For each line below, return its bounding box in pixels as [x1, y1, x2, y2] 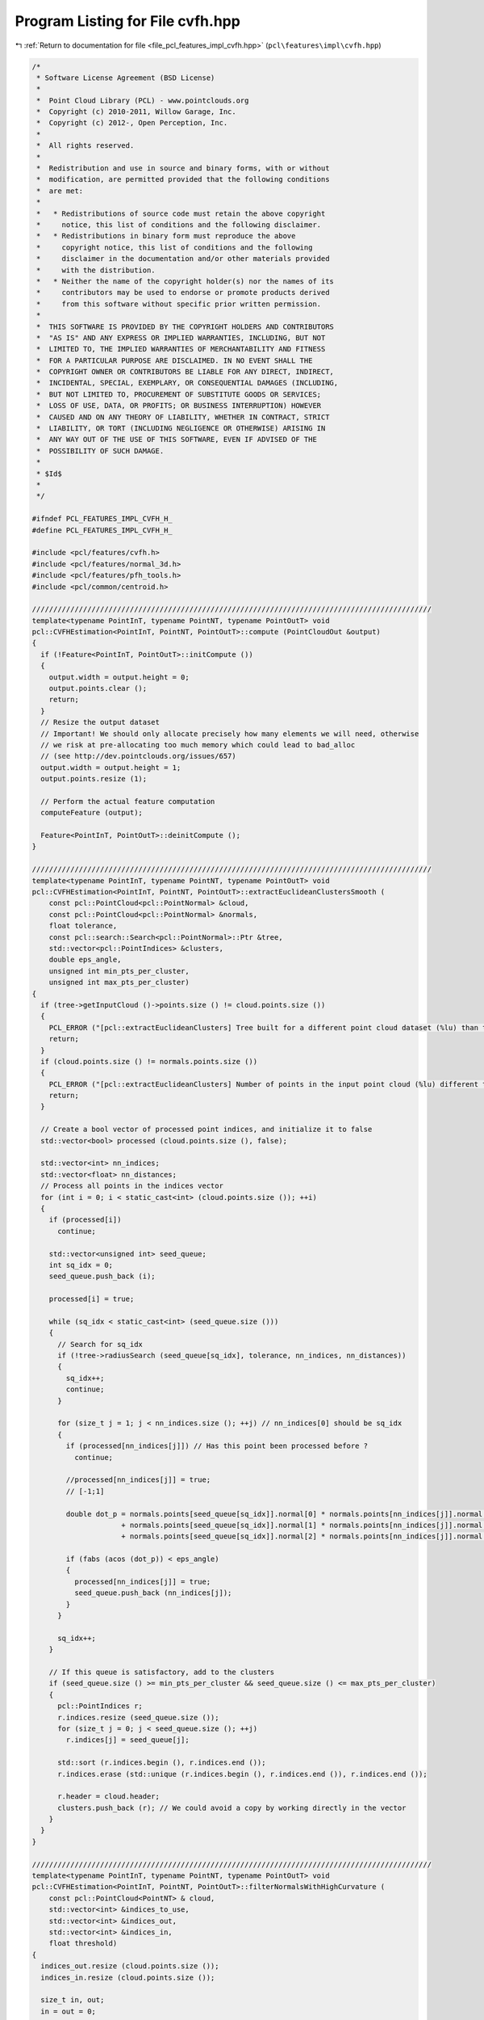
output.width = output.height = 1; [40, 763, 181, 772]
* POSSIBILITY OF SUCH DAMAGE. [36, 446, 165, 456]
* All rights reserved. [36, 141, 135, 150]
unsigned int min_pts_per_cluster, [48, 966, 190, 975]
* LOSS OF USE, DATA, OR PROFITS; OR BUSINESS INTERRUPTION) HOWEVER [36, 401, 322, 410]
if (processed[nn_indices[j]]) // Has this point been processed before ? [65, 1441, 369, 1450]
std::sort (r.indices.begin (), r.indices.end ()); [57, 1758, 266, 1767]
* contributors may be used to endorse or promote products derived [36, 288, 330, 297]
